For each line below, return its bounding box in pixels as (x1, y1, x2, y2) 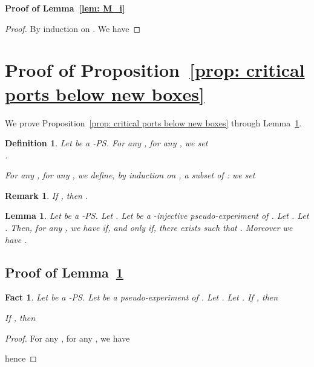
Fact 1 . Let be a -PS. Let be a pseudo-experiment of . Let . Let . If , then (5, 291, 278, 304)
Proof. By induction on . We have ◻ (5, 22, 141, 34)
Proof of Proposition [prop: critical (5, 57, 305, 82)
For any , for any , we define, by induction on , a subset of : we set (5, 169, 255, 181)
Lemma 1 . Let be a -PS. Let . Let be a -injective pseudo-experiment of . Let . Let (5, 209, 309, 222)
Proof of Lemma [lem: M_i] (5, 2, 125, 14)
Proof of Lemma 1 (5, 262, 123, 281)
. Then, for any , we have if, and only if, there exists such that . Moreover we (5, 221, 293, 234)
